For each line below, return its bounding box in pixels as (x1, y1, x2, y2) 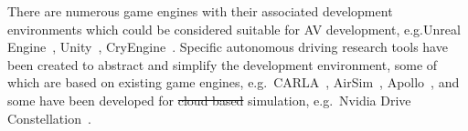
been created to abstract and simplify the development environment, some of (7, 55, 438, 74)
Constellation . (7, 108, 91, 127)
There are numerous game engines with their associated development (7, 2, 393, 20)
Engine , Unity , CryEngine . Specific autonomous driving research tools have (7, 37, 448, 56)
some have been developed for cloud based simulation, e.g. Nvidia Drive (7, 90, 411, 109)
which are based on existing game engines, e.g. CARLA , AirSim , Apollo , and (7, 73, 460, 92)
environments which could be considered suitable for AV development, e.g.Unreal (7, 19, 461, 38)
